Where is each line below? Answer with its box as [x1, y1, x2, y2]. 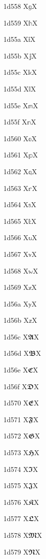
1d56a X [3, 298, 28, 309]
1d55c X [3, 67, 28, 77]
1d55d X [3, 83, 29, 93]
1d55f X [3, 117, 27, 127]
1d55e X [3, 100, 28, 110]
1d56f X [3, 381, 27, 391]
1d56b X [3, 315, 29, 325]
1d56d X [3, 348, 29, 358]
